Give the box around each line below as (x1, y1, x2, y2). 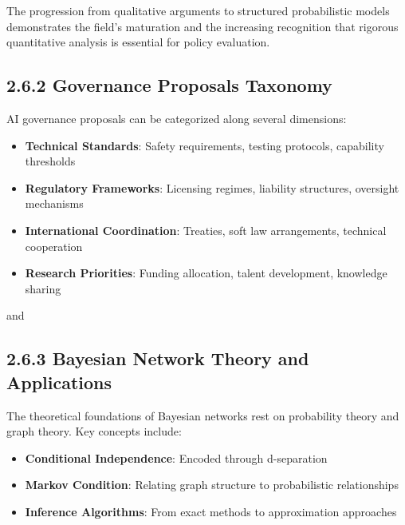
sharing (25, 280, 61, 296)
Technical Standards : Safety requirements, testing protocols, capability (25, 137, 384, 153)
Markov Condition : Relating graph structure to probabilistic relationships (25, 476, 399, 493)
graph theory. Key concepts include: (6, 423, 182, 439)
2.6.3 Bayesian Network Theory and (6, 346, 309, 371)
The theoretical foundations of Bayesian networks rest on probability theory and (6, 407, 399, 424)
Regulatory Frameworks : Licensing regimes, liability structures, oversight (25, 179, 399, 196)
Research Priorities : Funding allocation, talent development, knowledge (25, 264, 387, 281)
